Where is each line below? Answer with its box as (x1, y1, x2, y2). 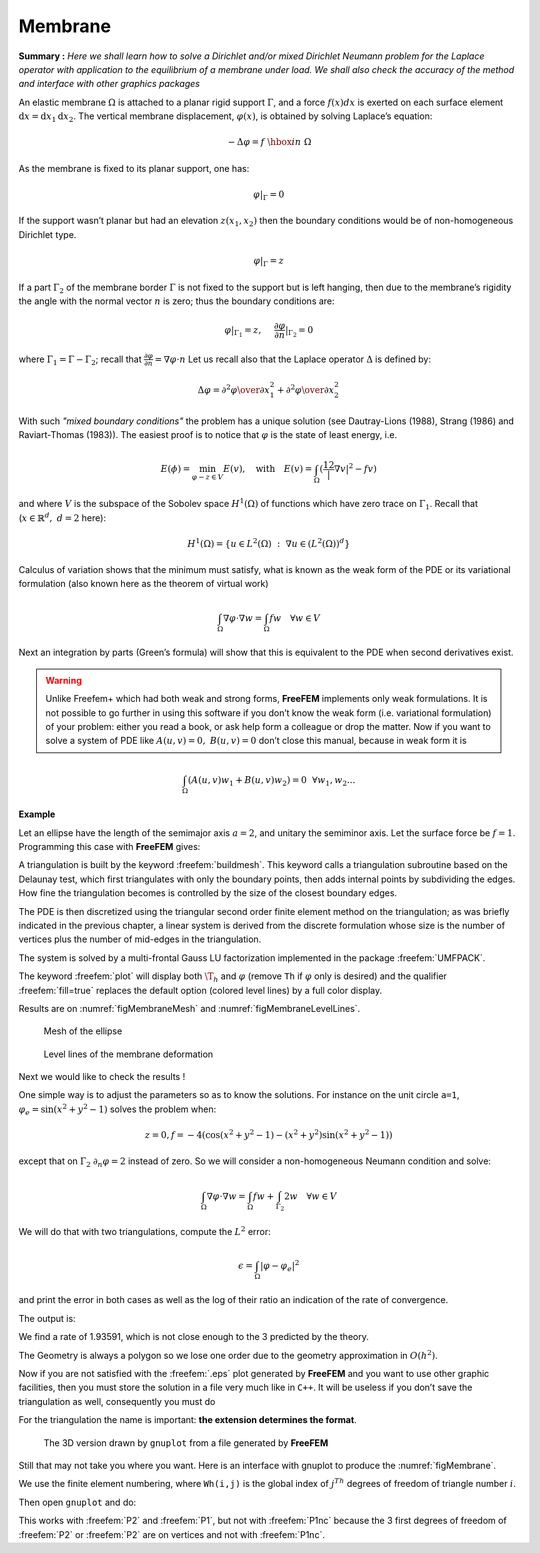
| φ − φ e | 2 (260, 1258, 300, 1274)
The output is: (18, 1312, 76, 1324)
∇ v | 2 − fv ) (333, 461, 377, 475)
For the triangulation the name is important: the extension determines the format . (18, 1414, 357, 1426)
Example (18, 808, 56, 820)
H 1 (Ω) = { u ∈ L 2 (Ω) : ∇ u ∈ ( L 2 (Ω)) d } (187, 536, 350, 549)
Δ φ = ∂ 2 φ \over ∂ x (197, 383, 270, 396)
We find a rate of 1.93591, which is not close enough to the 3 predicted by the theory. (18, 1331, 369, 1343)
